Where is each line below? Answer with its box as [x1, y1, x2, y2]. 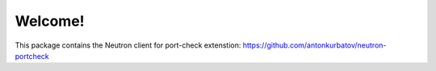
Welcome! [15, 12, 85, 30]
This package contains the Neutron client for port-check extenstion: [15, 40, 241, 50]
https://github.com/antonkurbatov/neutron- [242, 40, 387, 50]
